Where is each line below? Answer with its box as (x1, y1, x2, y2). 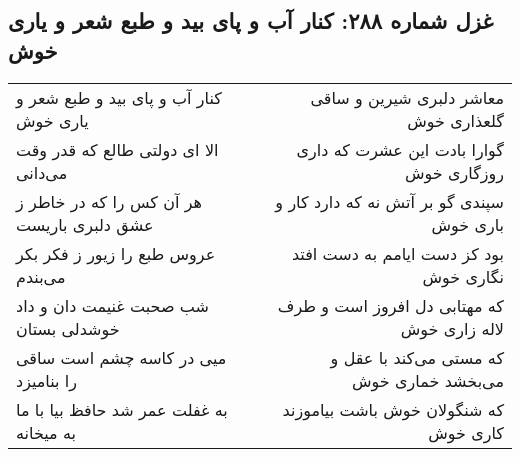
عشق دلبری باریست (16, 212, 154, 236)
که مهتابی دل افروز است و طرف (277, 293, 504, 317)
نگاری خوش (422, 264, 504, 288)
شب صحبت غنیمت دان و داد (16, 293, 209, 317)
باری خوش (431, 212, 504, 236)
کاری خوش (428, 420, 504, 444)
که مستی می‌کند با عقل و (330, 345, 504, 369)
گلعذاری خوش (407, 108, 504, 132)
